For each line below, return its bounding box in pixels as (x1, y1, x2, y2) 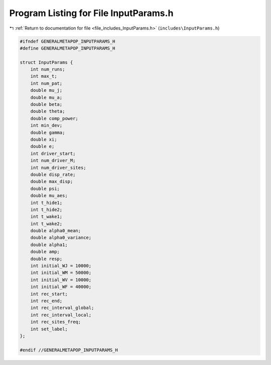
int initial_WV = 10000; (30, 277, 92, 283)
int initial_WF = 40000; (30, 284, 92, 290)
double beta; (30, 102, 63, 107)
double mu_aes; (30, 193, 68, 199)
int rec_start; (30, 291, 68, 297)
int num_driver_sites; (30, 164, 86, 170)
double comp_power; (30, 115, 79, 121)
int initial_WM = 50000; (30, 270, 92, 276)
